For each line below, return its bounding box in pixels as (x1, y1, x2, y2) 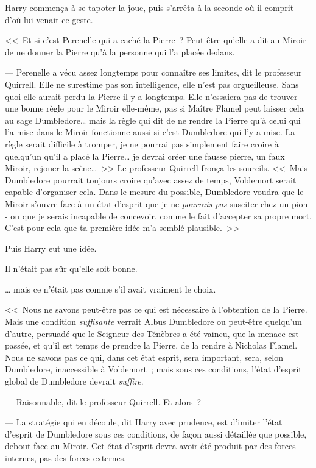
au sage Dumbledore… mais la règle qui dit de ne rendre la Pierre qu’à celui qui (5, 113, 301, 126)
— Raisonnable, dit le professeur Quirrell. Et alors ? (5, 395, 202, 408)
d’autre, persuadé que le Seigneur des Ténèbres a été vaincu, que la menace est (5, 327, 299, 339)
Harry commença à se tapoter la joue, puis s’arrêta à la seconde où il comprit (5, 1, 294, 13)
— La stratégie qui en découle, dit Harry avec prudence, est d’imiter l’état (5, 416, 283, 428)
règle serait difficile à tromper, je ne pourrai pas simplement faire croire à (5, 137, 279, 150)
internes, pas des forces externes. (5, 452, 127, 464)
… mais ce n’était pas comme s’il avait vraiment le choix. (5, 282, 216, 295)
